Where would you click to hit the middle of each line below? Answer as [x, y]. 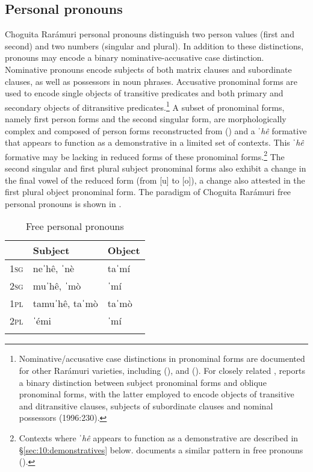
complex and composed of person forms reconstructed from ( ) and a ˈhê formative [156, 130]
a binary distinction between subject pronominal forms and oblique [143, 382]
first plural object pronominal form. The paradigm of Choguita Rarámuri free [148, 192]
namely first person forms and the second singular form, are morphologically [146, 119]
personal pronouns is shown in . [63, 203]
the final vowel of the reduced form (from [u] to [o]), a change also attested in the [155, 180]
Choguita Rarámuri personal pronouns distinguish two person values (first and [150, 34]
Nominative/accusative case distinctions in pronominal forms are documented [162, 359]
